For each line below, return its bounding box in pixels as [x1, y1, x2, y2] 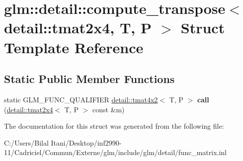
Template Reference [4, 37, 144, 57]
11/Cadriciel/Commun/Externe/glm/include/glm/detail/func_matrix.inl [4, 147, 227, 158]
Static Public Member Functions [4, 71, 175, 86]
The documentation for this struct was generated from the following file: [4, 121, 224, 131]
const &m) [92, 104, 125, 114]
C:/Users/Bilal [4, 137, 49, 148]
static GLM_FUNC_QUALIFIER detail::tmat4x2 [4, 94, 158, 104]
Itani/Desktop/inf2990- [51, 137, 122, 148]
